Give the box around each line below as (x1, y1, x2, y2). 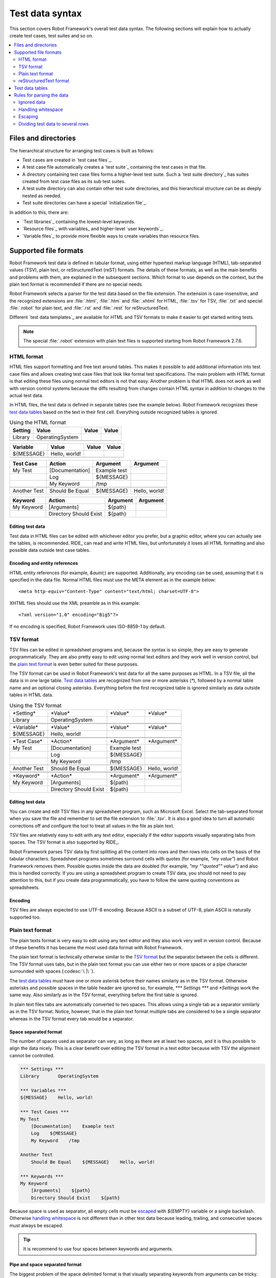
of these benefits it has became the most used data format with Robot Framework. (9, 945, 183, 951)
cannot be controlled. (9, 1052, 55, 1058)
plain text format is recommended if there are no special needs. (9, 281, 143, 287)
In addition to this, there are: (9, 209, 69, 215)
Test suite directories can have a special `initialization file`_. (22, 200, 147, 206)
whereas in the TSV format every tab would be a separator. (9, 1015, 134, 1022)
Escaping (18, 113, 38, 120)
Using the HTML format (9, 419, 66, 426)
